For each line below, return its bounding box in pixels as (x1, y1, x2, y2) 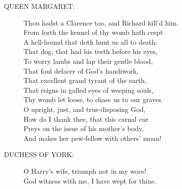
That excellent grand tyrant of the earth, (24, 75, 147, 85)
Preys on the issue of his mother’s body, (24, 123, 144, 134)
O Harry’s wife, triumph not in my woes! (24, 165, 147, 176)
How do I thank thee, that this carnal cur (24, 113, 149, 124)
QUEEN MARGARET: (4, 1, 75, 11)
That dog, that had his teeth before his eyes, (24, 46, 158, 56)
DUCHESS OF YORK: (4, 149, 74, 160)
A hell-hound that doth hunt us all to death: (24, 36, 157, 47)
